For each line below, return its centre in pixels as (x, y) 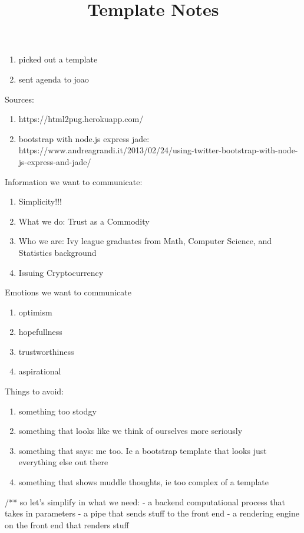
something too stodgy (57, 411)
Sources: (19, 99)
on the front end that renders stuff (67, 524)
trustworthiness (46, 351)
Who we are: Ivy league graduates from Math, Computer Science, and (145, 241)
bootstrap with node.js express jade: (84, 138)
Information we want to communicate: (74, 181)
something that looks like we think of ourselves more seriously (130, 431)
